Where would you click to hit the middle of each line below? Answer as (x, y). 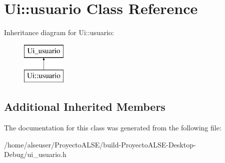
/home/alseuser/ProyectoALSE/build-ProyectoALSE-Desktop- (100, 144)
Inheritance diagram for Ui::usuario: (59, 32)
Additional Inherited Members (85, 107)
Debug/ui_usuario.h (35, 154)
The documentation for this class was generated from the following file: (113, 128)
